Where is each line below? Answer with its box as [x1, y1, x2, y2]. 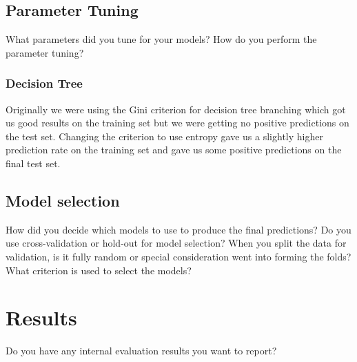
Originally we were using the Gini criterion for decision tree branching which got [6, 102, 346, 116]
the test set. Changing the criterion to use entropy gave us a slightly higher [6, 128, 323, 143]
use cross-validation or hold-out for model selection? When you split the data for [6, 236, 347, 250]
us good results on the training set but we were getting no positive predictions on [6, 115, 349, 130]
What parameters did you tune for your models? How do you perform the [6, 32, 317, 46]
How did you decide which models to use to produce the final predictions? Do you [6, 222, 351, 236]
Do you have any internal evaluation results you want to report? [6, 343, 277, 358]
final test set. [6, 155, 61, 170]
